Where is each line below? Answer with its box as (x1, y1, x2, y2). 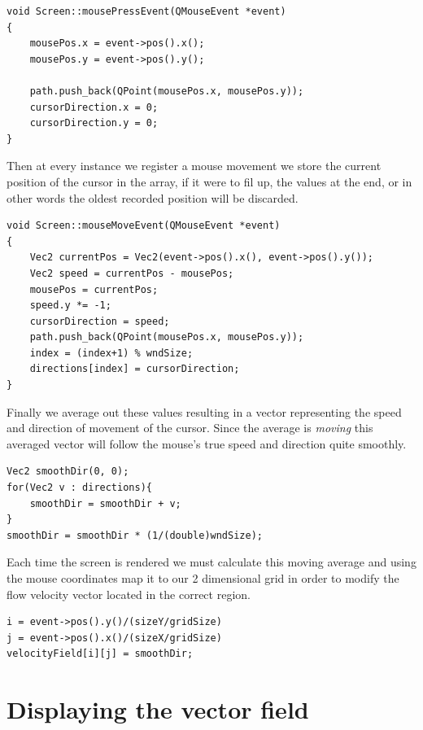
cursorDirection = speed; (29, 315, 170, 327)
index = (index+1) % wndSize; (29, 347, 194, 359)
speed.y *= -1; (29, 299, 111, 312)
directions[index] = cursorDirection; (29, 363, 240, 375)
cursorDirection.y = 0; (29, 117, 159, 129)
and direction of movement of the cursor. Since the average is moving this (7, 419, 373, 436)
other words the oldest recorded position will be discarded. (7, 189, 299, 206)
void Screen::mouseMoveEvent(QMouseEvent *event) (7, 220, 281, 232)
